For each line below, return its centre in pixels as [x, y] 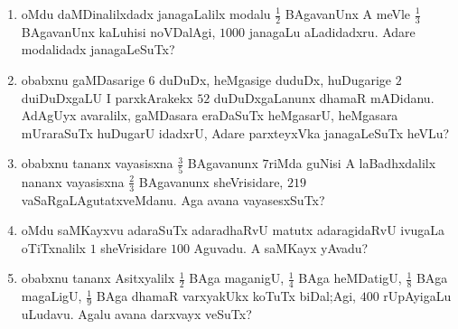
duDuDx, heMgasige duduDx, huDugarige [276, 80]
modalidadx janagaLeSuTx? [98, 49]
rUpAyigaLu [417, 296]
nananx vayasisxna [73, 181]
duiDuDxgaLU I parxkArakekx [107, 97]
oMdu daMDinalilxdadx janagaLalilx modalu [146, 14]
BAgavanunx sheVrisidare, [211, 181]
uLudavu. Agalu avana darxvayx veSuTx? [136, 313]
